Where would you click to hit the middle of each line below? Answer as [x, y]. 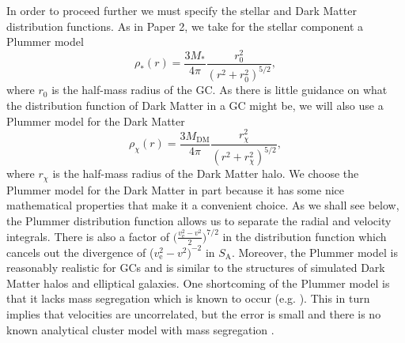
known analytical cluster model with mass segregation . [140, 329]
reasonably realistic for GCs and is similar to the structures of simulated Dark [196, 268]
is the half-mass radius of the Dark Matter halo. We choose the [206, 173]
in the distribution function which [305, 236]
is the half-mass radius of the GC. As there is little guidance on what [220, 90]
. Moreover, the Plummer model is [314, 252]
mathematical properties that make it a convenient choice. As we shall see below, [203, 205]
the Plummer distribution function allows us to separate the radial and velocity [199, 220]
